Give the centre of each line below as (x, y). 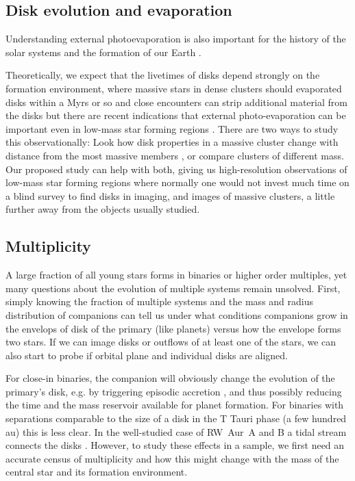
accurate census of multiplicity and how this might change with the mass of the (172, 458)
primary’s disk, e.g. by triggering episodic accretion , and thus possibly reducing (174, 391)
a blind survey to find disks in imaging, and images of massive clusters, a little (170, 195)
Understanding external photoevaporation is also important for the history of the (176, 39)
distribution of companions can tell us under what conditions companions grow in (177, 314)
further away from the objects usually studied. (103, 209)
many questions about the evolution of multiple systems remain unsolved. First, (173, 288)
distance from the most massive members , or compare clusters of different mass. (175, 155)
